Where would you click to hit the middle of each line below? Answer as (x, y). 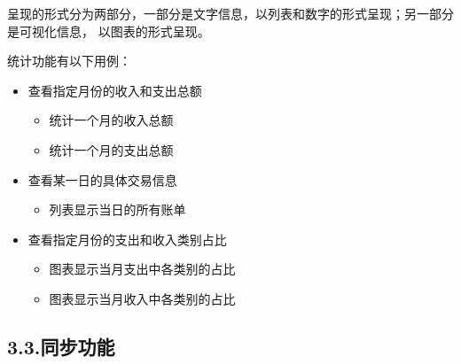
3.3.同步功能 (61, 346)
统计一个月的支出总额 (111, 149)
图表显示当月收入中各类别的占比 (142, 298)
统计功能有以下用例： (69, 61)
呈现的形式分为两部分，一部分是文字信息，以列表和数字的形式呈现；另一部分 (230, 13)
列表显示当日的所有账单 (117, 209)
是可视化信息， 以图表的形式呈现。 (109, 31)
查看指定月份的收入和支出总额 (115, 90)
